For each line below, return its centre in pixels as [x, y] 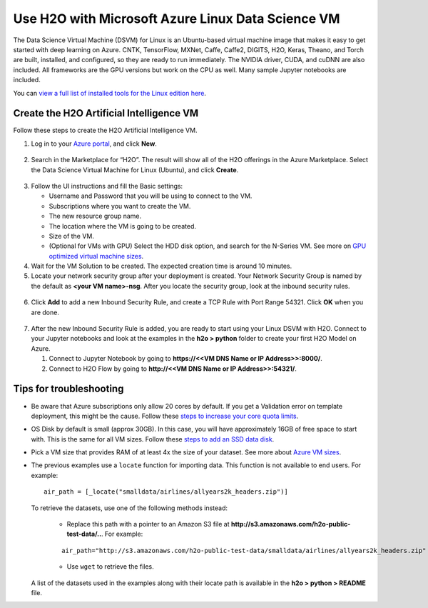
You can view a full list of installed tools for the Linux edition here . [110, 93]
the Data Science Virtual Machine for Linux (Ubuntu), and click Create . [135, 170]
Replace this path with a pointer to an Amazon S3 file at [148, 524]
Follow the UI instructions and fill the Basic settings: [107, 186]
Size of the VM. [71, 236]
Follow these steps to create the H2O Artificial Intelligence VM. [105, 130]
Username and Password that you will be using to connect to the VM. [151, 196]
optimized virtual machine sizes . [96, 256]
